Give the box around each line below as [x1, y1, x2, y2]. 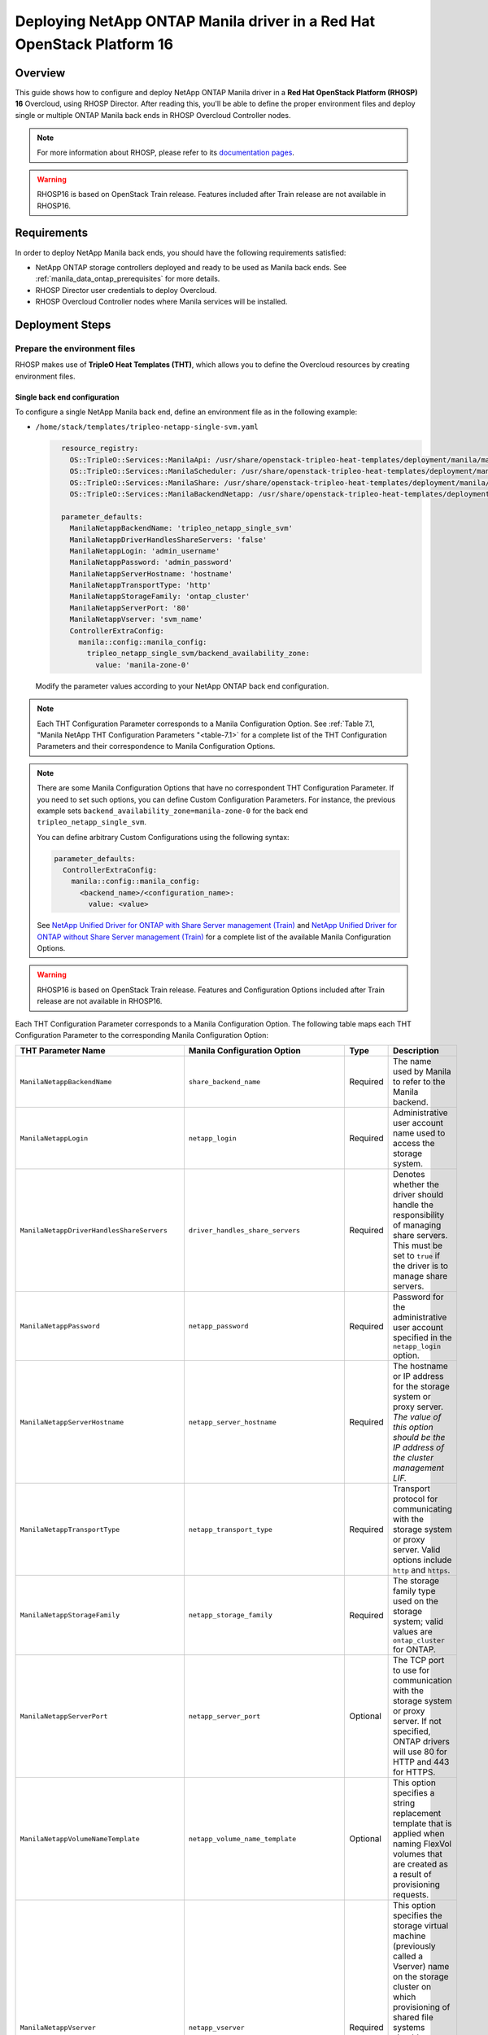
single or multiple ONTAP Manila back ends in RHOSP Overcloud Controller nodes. [15, 110, 291, 120]
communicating [393, 1503, 453, 1515]
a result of [393, 1869, 432, 1880]
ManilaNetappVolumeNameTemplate [20, 1834, 140, 1843]
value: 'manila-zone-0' [94, 660, 190, 669]
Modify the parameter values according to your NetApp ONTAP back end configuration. [35, 681, 329, 691]
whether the [393, 1179, 439, 1190]
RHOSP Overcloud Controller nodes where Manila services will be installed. [35, 297, 288, 307]
